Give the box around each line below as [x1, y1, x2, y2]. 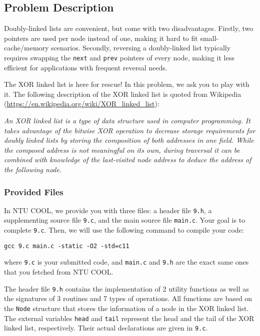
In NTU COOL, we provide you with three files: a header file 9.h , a [4, 205, 212, 215]
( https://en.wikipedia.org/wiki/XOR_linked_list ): [4, 98, 159, 109]
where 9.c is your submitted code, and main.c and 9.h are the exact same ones [4, 257, 249, 267]
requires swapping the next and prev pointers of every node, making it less [4, 52, 234, 62]
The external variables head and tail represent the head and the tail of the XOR [4, 313, 254, 323]
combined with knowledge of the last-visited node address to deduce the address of [4, 154, 251, 165]
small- [200, 32, 219, 43]
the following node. [4, 164, 62, 174]
